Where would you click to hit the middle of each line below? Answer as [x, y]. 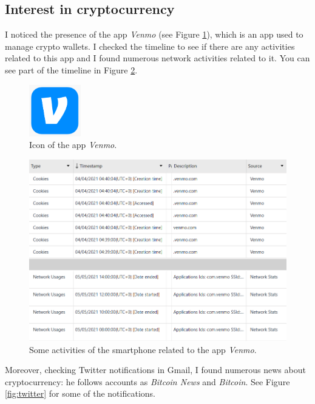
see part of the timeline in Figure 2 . [71, 69]
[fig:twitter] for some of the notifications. [80, 393]
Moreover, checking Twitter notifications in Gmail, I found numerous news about [155, 370]
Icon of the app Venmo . [73, 145]
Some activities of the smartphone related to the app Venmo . [143, 349]
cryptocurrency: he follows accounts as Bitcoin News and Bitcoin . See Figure [147, 381]
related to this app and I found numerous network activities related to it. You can [157, 58]
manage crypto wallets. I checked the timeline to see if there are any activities [150, 46]
